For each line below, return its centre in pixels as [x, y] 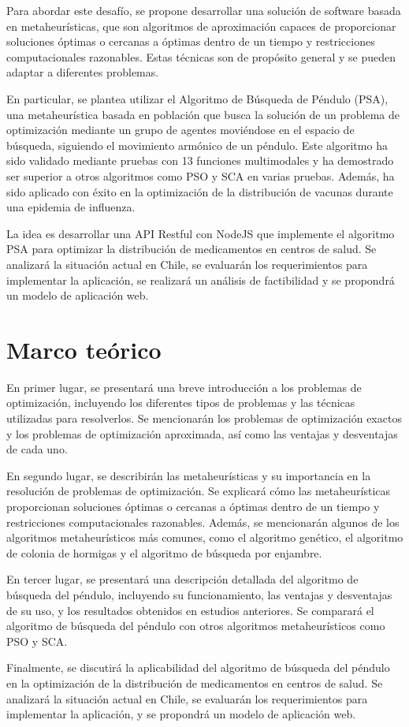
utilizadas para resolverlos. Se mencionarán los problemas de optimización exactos [204, 418]
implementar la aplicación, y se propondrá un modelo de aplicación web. [181, 714]
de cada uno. [37, 449]
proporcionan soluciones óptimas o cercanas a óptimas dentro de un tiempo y [193, 506]
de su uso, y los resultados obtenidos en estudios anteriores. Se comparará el [190, 610]
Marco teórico [84, 349]
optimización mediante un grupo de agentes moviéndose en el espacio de [180, 130]
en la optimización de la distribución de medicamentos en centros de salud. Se [195, 682]
